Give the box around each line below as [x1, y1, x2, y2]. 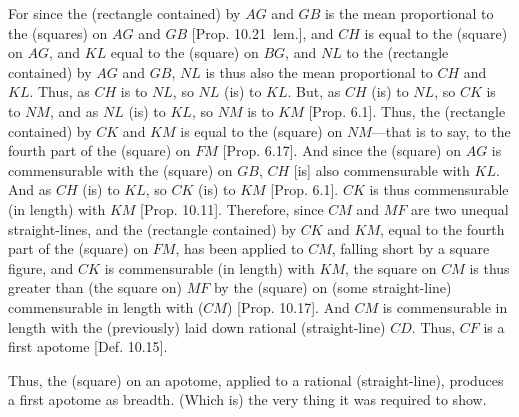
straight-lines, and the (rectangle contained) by [8, 218, 297, 239]
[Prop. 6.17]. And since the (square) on [222, 140, 461, 161]
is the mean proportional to [324, 3, 494, 23]
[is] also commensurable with [293, 159, 470, 180]
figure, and [8, 257, 74, 278]
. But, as [287, 81, 341, 102]
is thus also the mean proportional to [205, 61, 433, 82]
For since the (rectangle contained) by [8, 3, 241, 23]
